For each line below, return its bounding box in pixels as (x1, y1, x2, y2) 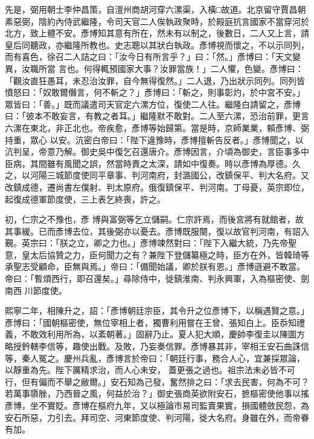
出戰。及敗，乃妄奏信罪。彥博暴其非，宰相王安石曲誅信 (89, 340, 309, 353)
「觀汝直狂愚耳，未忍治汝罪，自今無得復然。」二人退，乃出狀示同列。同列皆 (5, 74, 305, 86)
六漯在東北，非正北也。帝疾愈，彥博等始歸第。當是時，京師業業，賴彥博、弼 (5, 121, 309, 134)
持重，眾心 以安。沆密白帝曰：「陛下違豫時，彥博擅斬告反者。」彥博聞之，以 (5, 133, 304, 146)
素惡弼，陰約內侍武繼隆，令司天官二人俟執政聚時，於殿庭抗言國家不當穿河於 (5, 15, 309, 27)
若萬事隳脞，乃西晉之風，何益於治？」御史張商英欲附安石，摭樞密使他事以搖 (5, 387, 309, 400)
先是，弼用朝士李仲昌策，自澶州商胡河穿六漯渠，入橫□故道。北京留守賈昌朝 (5, 3, 306, 15)
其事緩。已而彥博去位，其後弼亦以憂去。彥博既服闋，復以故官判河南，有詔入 (5, 224, 309, 237)
